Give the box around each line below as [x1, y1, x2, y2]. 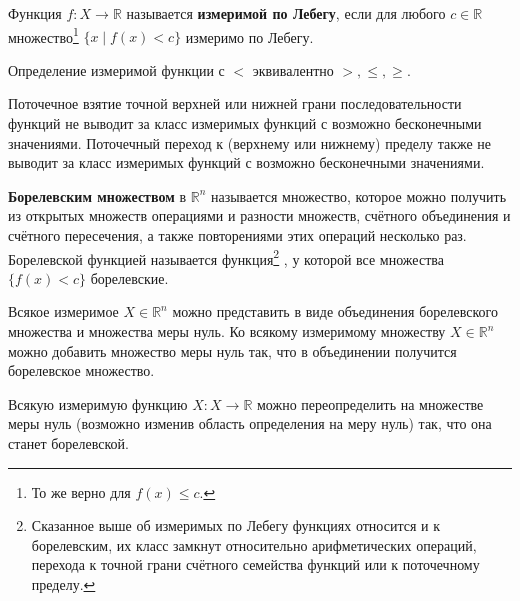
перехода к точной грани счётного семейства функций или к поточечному [31, 554, 480, 575]
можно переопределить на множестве [256, 393, 484, 414]
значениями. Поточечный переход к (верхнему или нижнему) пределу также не [8, 132, 492, 153]
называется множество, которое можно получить [210, 185, 507, 206]
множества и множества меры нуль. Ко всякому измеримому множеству [8, 321, 446, 342]
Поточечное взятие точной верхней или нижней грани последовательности [8, 93, 462, 114]
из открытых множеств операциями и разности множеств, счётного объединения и [8, 205, 511, 226]
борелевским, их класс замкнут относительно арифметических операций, [31, 534, 477, 555]
